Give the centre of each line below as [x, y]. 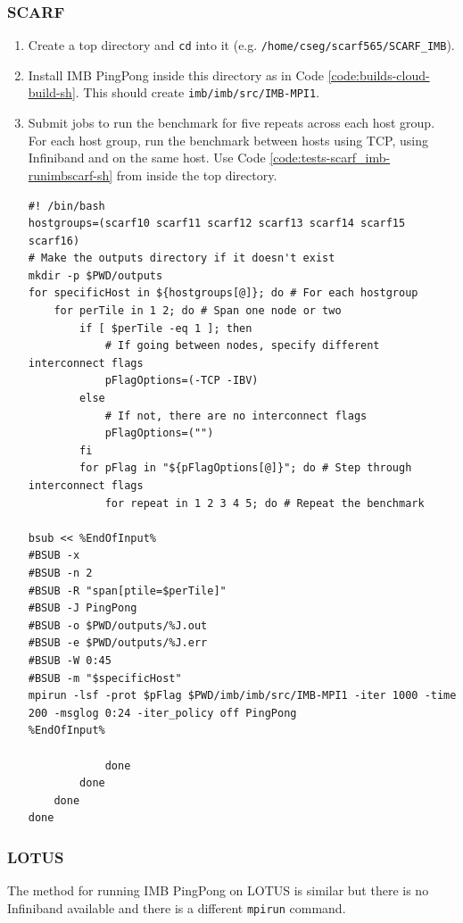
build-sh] [52, 92]
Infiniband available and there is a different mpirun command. [177, 907]
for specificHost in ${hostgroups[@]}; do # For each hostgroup [223, 293]
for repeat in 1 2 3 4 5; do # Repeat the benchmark [265, 503]
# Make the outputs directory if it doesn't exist [182, 258]
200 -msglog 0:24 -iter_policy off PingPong [162, 713]
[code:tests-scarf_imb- [330, 158]
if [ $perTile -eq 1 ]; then [166, 328]
